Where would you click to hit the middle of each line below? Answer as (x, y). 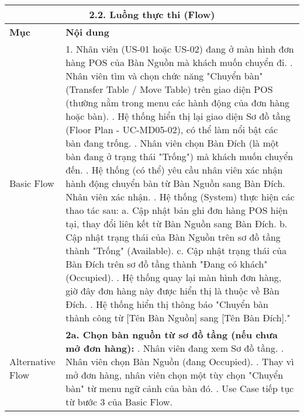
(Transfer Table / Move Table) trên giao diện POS (169, 89)
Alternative (32, 361)
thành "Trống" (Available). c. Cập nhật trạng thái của (176, 250)
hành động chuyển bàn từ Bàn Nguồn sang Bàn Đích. (175, 183)
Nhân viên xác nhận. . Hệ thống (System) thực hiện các (180, 197)
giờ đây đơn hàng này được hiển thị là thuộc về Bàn (172, 291)
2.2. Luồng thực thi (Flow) (152, 14)
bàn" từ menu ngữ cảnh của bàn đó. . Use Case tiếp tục (180, 388)
